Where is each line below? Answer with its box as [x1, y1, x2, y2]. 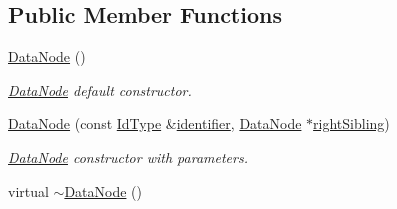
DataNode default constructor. [8, 79, 192, 100]
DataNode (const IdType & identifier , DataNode [8, 113, 302, 134]
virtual [8, 180, 49, 201]
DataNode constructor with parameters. [8, 146, 248, 167]
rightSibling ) [313, 113, 390, 134]
